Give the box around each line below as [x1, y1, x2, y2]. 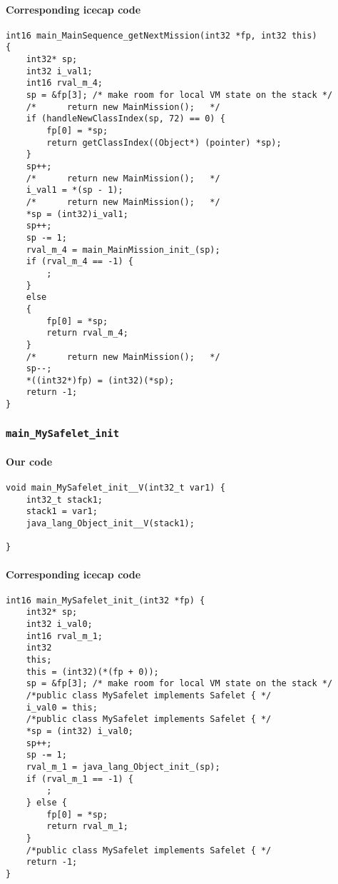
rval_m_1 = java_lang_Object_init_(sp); [26, 761, 220, 772]
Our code [6, 453, 53, 468]
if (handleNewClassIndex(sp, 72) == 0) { [26, 114, 225, 124]
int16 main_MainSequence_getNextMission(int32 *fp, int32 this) [6, 30, 317, 41]
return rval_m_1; [46, 821, 128, 832]
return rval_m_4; [46, 328, 128, 338]
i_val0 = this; [26, 702, 98, 713]
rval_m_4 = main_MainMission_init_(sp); [26, 244, 220, 255]
